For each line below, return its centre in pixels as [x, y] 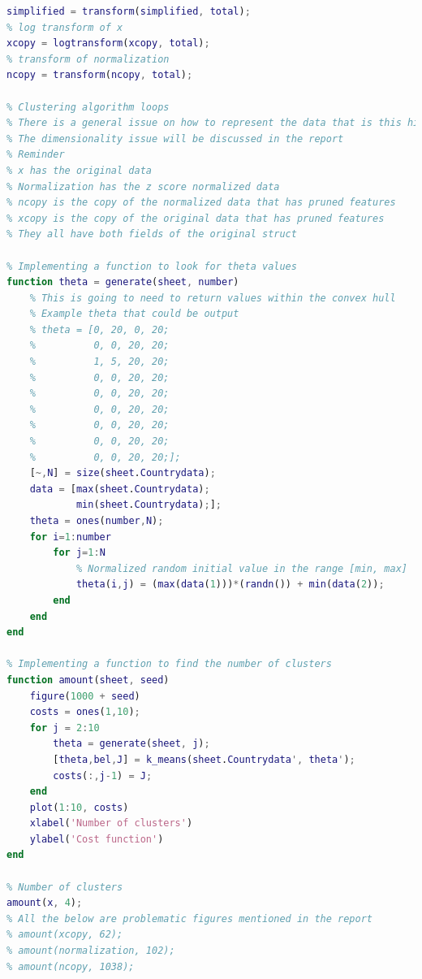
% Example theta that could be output [134, 314]
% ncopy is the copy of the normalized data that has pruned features [201, 203]
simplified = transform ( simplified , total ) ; [129, 11]
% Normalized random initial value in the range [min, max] [241, 568]
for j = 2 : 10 [65, 728]
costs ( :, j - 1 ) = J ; [103, 775]
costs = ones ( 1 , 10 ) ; [85, 712]
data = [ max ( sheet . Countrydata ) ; [120, 489]
